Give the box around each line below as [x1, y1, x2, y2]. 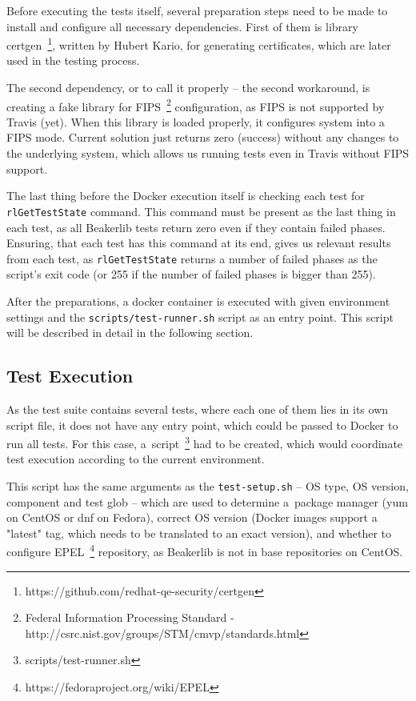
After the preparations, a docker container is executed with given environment [6, 292, 390, 309]
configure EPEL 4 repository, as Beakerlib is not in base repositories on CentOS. [6, 541, 403, 560]
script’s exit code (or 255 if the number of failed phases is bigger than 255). [6, 266, 376, 282]
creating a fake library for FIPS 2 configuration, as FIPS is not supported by [6, 95, 385, 114]
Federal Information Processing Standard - [25, 609, 234, 626]
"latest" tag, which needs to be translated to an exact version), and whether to [6, 524, 392, 541]
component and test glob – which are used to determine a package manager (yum [6, 493, 408, 510]
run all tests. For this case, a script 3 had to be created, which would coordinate [6, 433, 403, 451]
